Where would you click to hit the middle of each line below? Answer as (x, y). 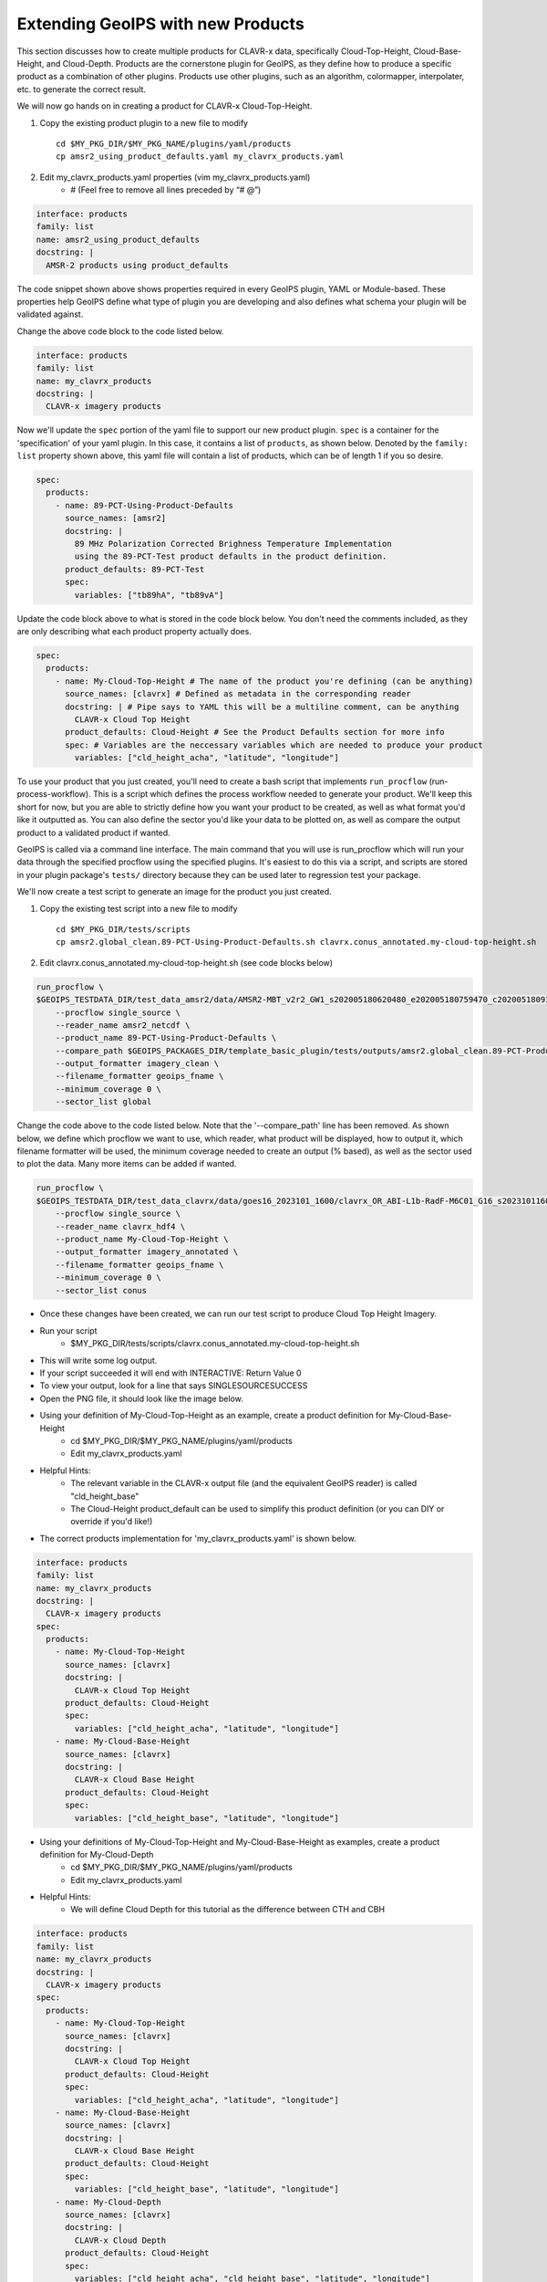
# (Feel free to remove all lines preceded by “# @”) (166, 190)
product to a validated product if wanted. (93, 832)
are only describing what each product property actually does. (134, 631)
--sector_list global (103, 1102)
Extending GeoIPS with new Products (160, 24)
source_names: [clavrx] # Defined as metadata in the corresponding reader (238, 694)
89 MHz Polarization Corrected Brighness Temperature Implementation (233, 544)
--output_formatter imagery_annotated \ (147, 1252)
